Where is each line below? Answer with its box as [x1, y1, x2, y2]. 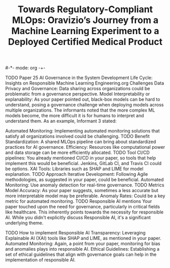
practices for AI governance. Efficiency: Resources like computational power [5, 144, 165, 150]
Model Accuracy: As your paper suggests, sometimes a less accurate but [5, 187, 159, 194]
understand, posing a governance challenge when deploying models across [5, 102, 164, 108]
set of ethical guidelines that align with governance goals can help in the [5, 251, 157, 258]
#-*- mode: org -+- [5, 65, 46, 71]
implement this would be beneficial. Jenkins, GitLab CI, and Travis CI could [5, 160, 162, 167]
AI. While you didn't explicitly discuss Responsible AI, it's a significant [5, 215, 151, 221]
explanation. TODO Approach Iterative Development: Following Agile [5, 171, 148, 177]
